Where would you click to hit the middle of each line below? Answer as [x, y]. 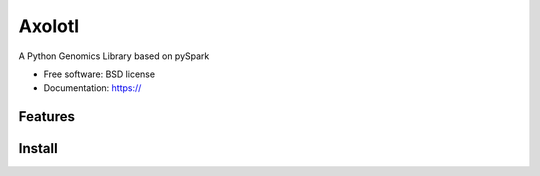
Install [38, 148]
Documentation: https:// [92, 88]
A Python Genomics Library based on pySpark [114, 56]
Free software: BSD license [99, 74]
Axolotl [49, 26]
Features [46, 116]
